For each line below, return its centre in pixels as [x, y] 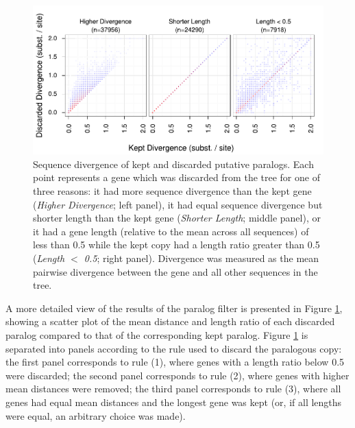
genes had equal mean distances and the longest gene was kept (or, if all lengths [174, 402]
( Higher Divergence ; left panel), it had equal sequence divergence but [178, 204]
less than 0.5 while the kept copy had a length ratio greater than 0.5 [176, 245]
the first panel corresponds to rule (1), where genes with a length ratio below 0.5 [175, 362]
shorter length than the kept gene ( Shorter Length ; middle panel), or [177, 218]
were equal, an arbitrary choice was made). [96, 415]
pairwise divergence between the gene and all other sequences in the [175, 271]
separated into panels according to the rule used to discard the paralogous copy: [174, 348]
